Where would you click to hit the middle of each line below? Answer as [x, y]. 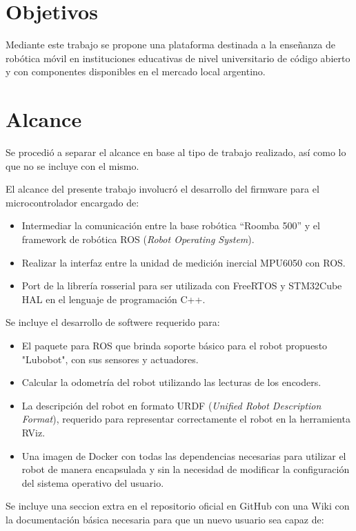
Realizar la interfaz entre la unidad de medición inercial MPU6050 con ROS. [184, 262]
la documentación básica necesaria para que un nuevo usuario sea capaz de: [165, 519]
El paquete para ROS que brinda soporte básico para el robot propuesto [175, 345]
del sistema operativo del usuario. [93, 482]
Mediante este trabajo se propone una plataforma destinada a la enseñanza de [170, 45]
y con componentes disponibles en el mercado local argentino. [136, 71]
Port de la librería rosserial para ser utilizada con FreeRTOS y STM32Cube [182, 286]
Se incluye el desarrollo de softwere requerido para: [113, 322]
